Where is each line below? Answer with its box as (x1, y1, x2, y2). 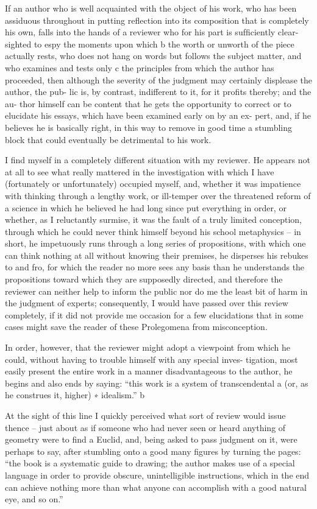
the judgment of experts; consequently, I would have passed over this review (5, 297, 288, 309)
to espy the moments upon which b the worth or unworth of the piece (34, 37, 294, 50)
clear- (277, 26, 299, 38)
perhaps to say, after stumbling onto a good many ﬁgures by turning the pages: (5, 444, 301, 457)
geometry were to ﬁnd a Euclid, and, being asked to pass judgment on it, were (5, 433, 297, 446)
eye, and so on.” (5, 493, 63, 505)
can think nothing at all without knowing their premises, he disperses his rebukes (5, 248, 308, 261)
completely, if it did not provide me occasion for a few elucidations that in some (5, 308, 304, 321)
